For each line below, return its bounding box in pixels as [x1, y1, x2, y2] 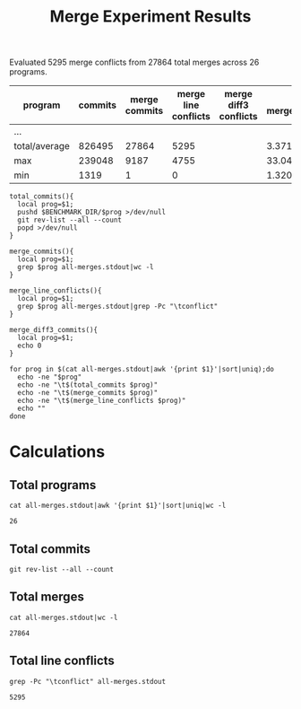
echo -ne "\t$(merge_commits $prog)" [17, 389, 159, 398]
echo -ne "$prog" [17, 372, 82, 382]
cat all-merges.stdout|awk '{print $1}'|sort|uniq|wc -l [9, 501, 227, 511]
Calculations [9, 442, 106, 462]
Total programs [9, 477, 97, 493]
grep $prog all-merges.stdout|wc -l [17, 263, 154, 272]
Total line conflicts [9, 653, 115, 669]
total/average [13, 140, 70, 153]
